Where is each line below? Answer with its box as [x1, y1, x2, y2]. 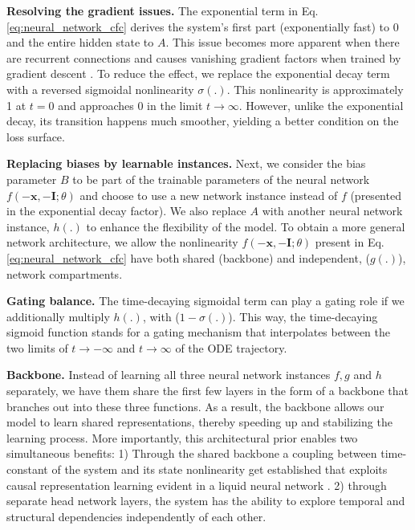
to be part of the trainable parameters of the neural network [72, 170, 370, 187]
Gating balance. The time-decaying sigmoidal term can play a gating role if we [6, 292, 405, 309]
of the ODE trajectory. [175, 339, 287, 356]
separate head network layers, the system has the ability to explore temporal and [6, 492, 405, 509]
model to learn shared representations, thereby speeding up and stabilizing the [6, 414, 393, 430]
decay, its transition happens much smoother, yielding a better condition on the [6, 112, 399, 129]
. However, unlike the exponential [238, 96, 404, 113]
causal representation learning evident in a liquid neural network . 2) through [6, 476, 387, 493]
